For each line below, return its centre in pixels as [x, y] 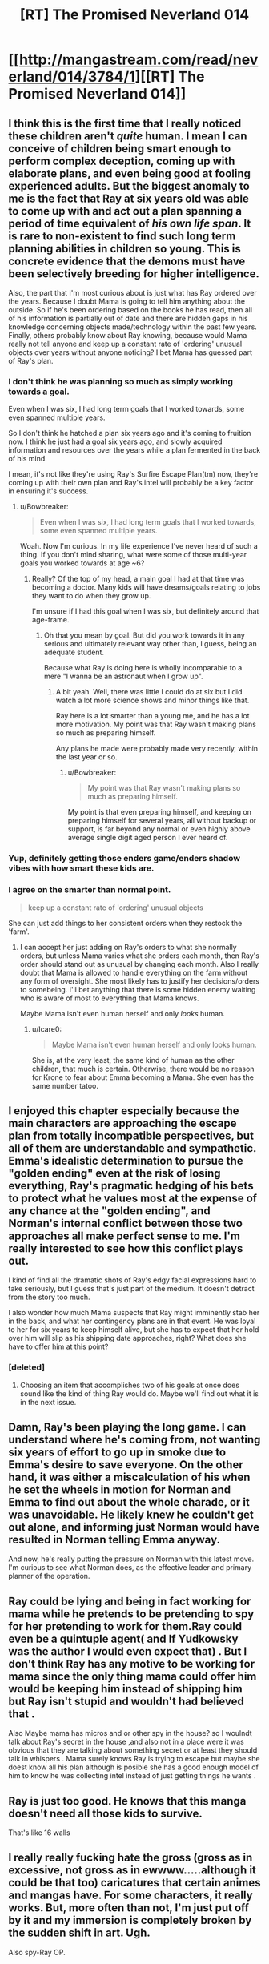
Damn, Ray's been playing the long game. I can [127, 1427]
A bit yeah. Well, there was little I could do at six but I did [149, 692]
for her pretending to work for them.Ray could [125, 1626]
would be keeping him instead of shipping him [125, 1689]
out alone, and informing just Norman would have [134, 1527]
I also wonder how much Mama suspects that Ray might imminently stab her [134, 1313]
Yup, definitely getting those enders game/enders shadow [124, 859]
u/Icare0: [47, 1029]
